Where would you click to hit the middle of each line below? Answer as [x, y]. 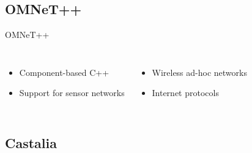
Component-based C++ [64, 72]
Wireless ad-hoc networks [199, 72]
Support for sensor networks [72, 93]
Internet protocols [185, 93]
